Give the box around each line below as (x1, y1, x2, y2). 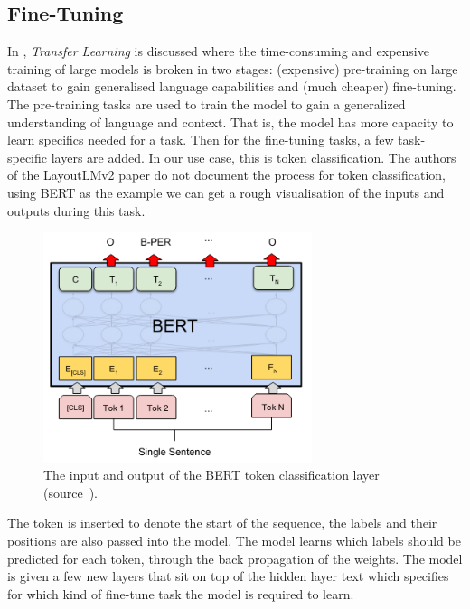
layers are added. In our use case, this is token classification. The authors (51, 147, 456, 166)
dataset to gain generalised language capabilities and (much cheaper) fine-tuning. (7, 77, 456, 96)
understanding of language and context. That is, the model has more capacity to (7, 112, 454, 131)
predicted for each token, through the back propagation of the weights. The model (7, 548, 463, 567)
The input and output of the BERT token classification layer (43, 465, 380, 484)
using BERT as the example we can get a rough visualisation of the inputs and (7, 183, 445, 201)
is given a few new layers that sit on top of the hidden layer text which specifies (7, 567, 449, 586)
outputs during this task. (7, 201, 146, 220)
